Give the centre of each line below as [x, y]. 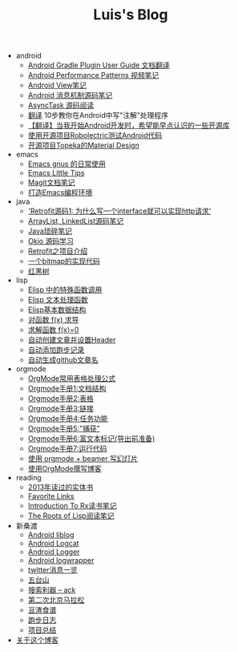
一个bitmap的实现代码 [64, 261]
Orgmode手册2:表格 [61, 399]
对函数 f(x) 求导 [53, 320]
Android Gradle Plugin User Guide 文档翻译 [99, 65]
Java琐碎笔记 [50, 231]
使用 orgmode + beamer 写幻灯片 [83, 459]
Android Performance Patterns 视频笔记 [93, 75]
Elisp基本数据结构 [57, 310]
